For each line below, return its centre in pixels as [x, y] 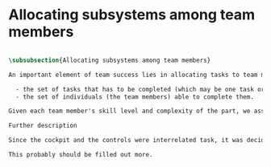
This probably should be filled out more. [81, 155]
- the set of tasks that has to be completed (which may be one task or [140, 89]
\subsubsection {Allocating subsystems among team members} [110, 60]
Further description [43, 126]
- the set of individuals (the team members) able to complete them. [135, 97]
